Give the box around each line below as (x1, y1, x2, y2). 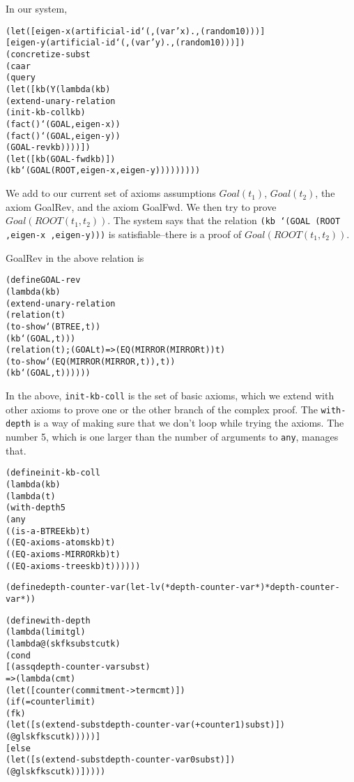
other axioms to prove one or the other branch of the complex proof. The (6, 401, 318, 416)
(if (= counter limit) (6, 697, 95, 707)
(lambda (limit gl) (6, 627, 86, 637)
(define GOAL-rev (6, 275, 81, 286)
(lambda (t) (6, 491, 56, 501)
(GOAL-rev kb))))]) (6, 142, 91, 153)
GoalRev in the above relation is (6, 250, 144, 265)
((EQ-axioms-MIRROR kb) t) (6, 549, 121, 559)
